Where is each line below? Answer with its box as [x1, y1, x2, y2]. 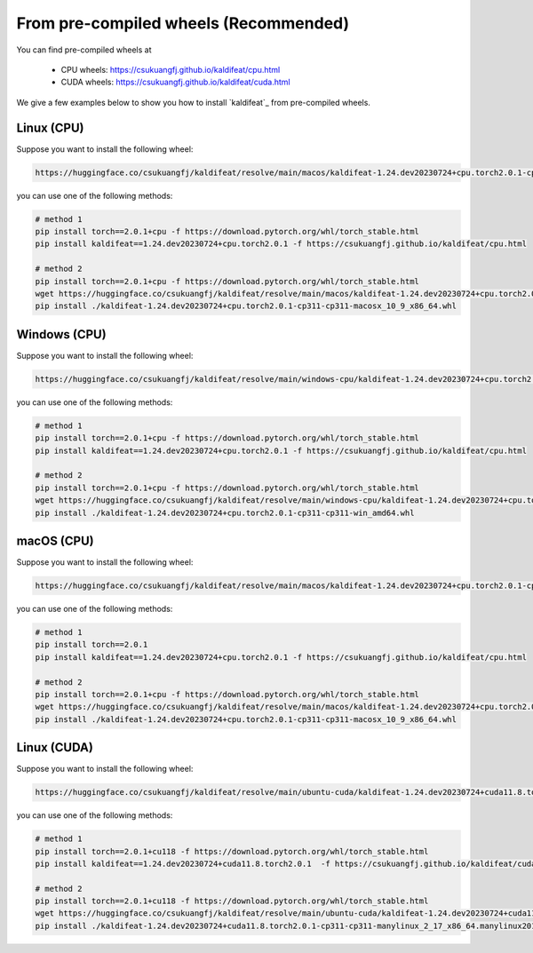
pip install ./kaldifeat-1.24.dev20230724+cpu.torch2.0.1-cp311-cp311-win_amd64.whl [35, 507, 415, 518]
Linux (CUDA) [16, 740, 93, 755]
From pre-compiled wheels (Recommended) [16, 13, 350, 33]
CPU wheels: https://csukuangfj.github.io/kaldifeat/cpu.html [60, 64, 281, 75]
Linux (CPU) [16, 120, 84, 135]
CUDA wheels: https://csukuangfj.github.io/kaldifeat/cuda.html [60, 76, 290, 88]
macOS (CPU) [16, 533, 94, 548]
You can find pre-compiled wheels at [16, 44, 152, 55]
